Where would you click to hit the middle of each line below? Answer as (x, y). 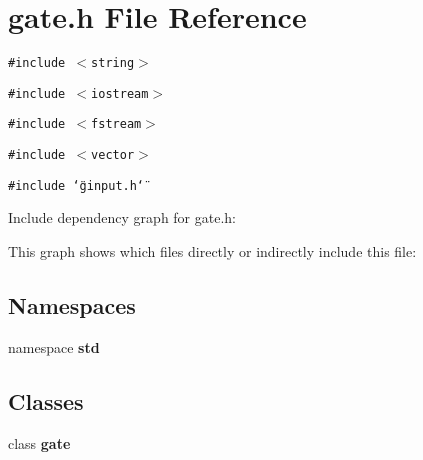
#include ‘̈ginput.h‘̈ (76, 185)
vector (113, 155)
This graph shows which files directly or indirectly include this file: (212, 251)
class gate (39, 442)
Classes (46, 400)
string (113, 63)
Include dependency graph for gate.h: (122, 217)
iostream (120, 93)
